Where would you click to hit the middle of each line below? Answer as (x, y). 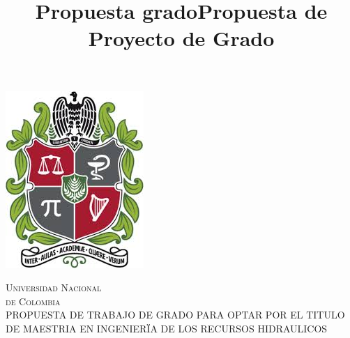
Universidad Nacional (54, 287)
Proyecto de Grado (181, 38)
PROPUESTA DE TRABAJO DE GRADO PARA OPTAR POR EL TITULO (175, 315)
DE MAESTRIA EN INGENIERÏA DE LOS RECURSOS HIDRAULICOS (167, 328)
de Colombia (33, 301)
